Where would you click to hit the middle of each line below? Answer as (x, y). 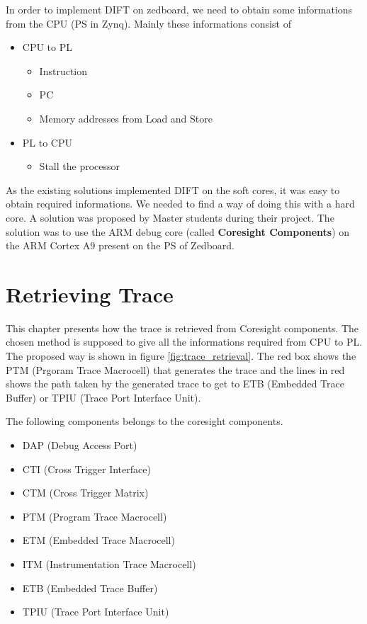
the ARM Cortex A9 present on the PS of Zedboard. (120, 245)
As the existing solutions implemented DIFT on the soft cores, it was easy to (173, 189)
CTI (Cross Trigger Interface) (86, 469)
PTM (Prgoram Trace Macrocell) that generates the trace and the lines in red (175, 369)
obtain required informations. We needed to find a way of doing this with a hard (180, 204)
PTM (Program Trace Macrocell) (95, 516)
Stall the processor (79, 166)
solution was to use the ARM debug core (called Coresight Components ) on (178, 231)
